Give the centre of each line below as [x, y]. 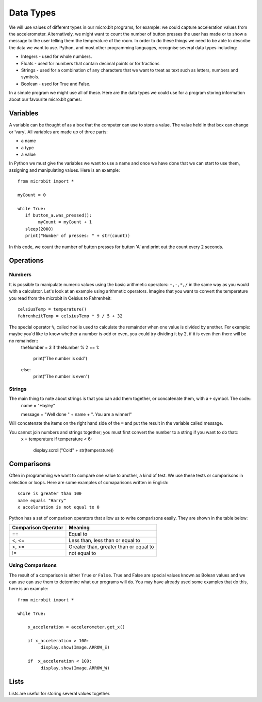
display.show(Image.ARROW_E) [75, 648]
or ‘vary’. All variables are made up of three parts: [58, 132]
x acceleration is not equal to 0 [58, 507]
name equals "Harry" [42, 500]
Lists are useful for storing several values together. [60, 693]
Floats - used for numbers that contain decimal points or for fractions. [91, 63]
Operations [26, 261]
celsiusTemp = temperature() [52, 309]
